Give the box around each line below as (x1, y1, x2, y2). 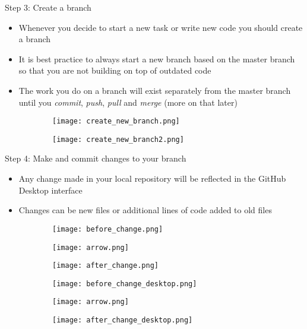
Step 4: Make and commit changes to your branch (5, 152, 186, 164)
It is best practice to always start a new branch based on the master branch (18, 52, 295, 65)
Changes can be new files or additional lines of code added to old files (18, 204, 272, 216)
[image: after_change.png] (52, 261, 159, 270)
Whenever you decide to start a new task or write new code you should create (18, 21, 303, 33)
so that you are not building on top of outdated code (18, 64, 211, 77)
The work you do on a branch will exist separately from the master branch (18, 84, 291, 96)
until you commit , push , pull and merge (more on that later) (18, 96, 238, 108)
